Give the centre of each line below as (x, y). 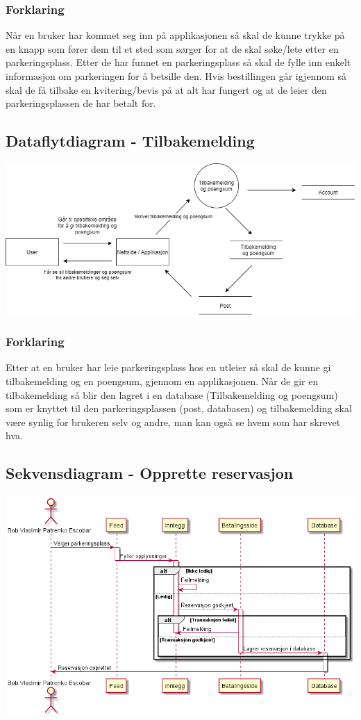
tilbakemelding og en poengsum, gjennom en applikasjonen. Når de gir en (162, 381)
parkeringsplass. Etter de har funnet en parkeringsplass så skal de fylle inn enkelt (178, 62)
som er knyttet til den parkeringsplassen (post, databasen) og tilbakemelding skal (179, 408)
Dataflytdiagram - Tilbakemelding (130, 141)
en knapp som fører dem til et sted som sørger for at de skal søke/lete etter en (172, 48)
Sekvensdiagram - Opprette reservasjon (150, 473)
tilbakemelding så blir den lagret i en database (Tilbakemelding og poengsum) (172, 394)
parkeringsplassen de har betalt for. (81, 103)
